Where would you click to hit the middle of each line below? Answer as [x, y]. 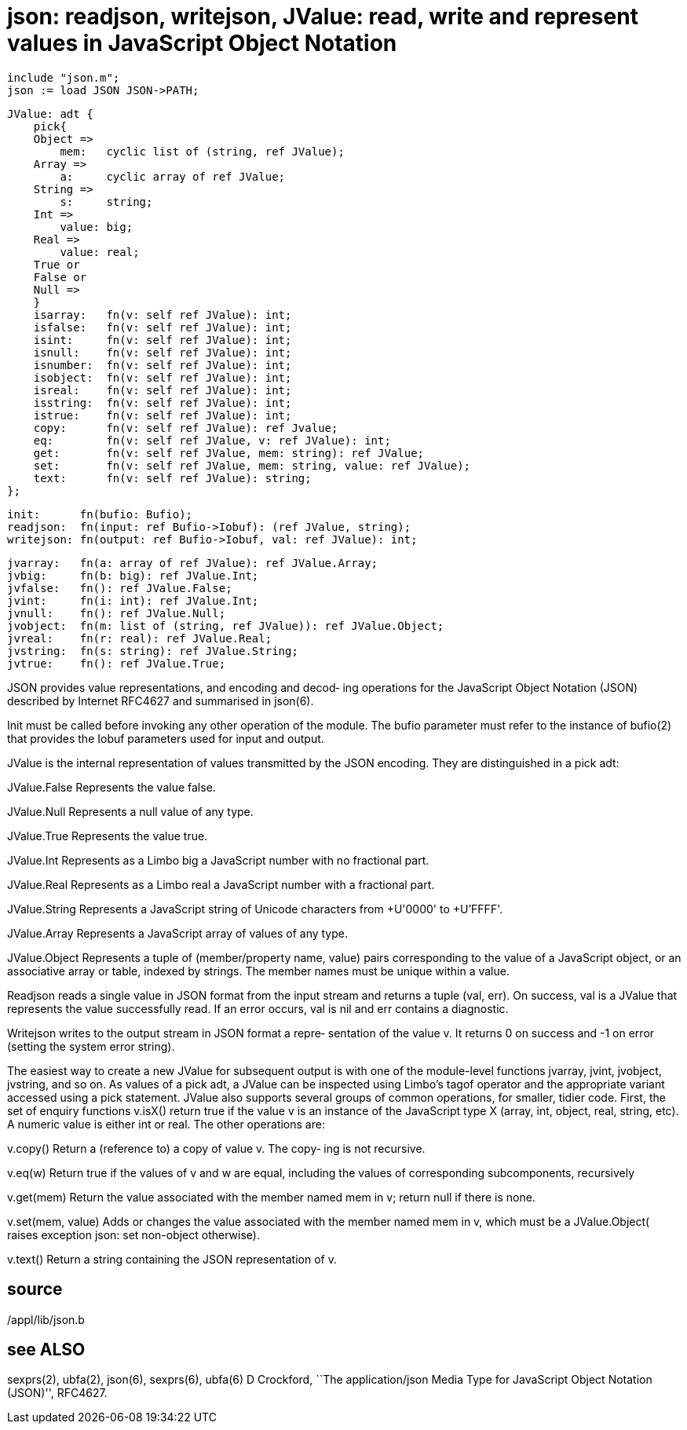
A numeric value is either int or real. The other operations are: [166, 1124]
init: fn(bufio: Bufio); [100, 514]
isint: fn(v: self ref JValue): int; [163, 340]
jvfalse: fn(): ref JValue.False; [120, 588]
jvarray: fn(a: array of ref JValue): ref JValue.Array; [193, 563]
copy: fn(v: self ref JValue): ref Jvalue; [186, 428]
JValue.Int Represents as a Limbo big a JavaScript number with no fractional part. [218, 860]
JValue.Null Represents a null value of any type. [130, 811]
